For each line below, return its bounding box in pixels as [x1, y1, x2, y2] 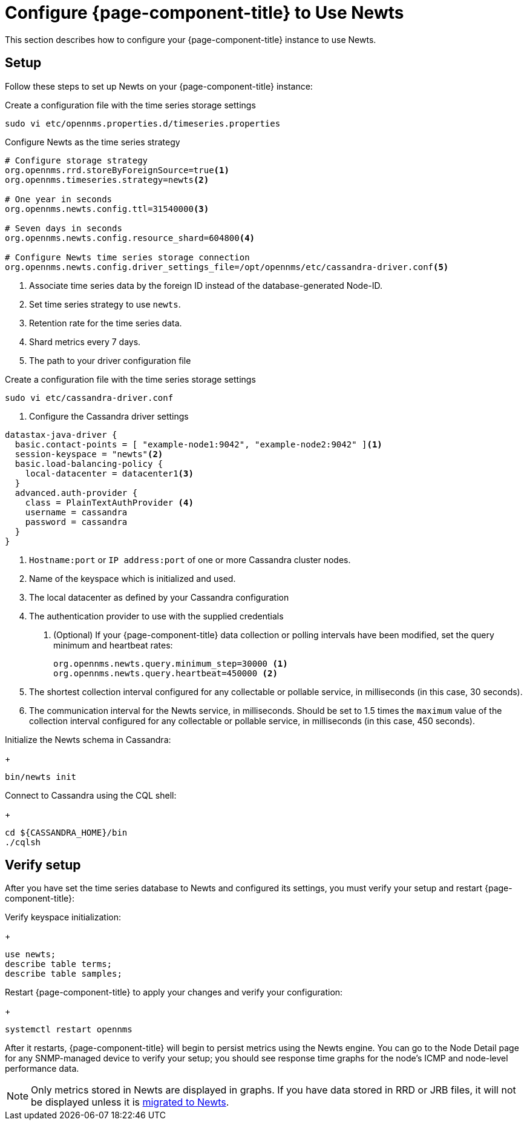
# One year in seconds [5, 194, 113, 204]
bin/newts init [5, 771, 77, 782]
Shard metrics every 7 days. [29, 336, 141, 347]
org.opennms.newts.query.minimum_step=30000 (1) [53, 658, 288, 668]
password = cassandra [25, 516, 128, 527]
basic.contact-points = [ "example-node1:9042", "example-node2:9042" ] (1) [15, 439, 382, 449]
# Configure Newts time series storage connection [5, 252, 250, 262]
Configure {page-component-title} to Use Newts [5, 2, 404, 23]
